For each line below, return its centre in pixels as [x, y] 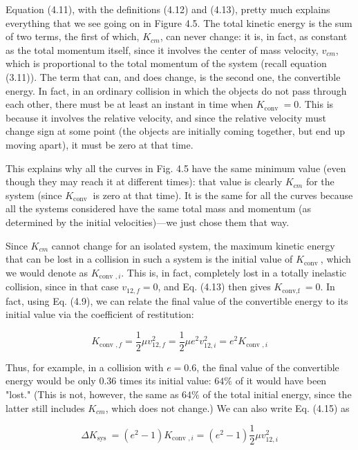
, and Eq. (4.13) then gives [214, 287]
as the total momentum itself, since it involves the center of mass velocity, [162, 49]
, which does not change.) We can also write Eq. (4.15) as [227, 407]
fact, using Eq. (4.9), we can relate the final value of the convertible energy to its [177, 300]
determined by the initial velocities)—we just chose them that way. [148, 222]
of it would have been [281, 381]
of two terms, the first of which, [73, 36]
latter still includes [45, 407]
